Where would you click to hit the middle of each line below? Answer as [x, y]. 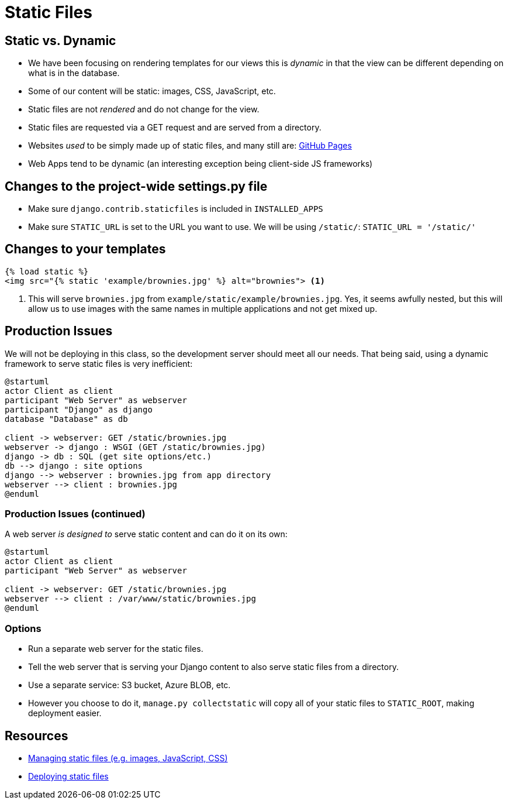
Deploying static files [68, 776]
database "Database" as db [66, 419]
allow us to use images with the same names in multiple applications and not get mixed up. [203, 308]
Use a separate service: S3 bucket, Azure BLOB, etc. [129, 685]
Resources [37, 736]
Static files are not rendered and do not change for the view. [144, 109]
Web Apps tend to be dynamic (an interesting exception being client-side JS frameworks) [201, 164]
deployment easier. [65, 713]
